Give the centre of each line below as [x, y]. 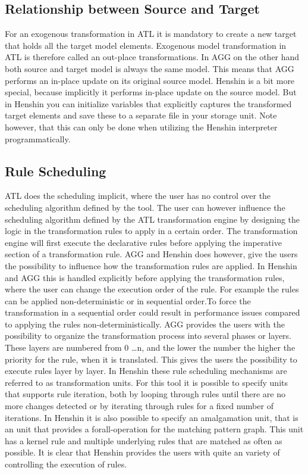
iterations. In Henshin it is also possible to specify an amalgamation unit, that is [152, 417]
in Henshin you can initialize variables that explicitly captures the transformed [148, 103]
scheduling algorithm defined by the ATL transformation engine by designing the [153, 219]
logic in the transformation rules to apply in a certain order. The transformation [151, 231]
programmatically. [38, 138]
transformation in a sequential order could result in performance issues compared [153, 312]
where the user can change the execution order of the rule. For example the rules [152, 289]
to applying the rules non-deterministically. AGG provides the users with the [145, 324]
